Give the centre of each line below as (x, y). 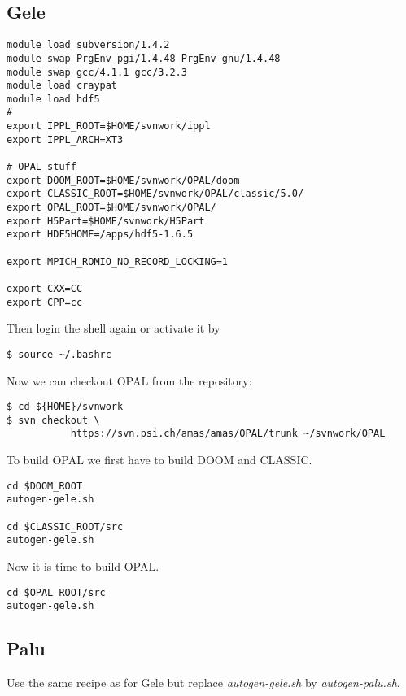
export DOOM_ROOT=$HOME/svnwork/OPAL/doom (123, 180)
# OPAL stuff (41, 167)
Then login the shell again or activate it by (114, 328)
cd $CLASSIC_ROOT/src (65, 526)
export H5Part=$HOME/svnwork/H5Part (106, 221)
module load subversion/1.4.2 (88, 45)
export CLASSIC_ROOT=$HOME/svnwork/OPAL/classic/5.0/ (155, 194)
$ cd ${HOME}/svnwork (65, 407)
